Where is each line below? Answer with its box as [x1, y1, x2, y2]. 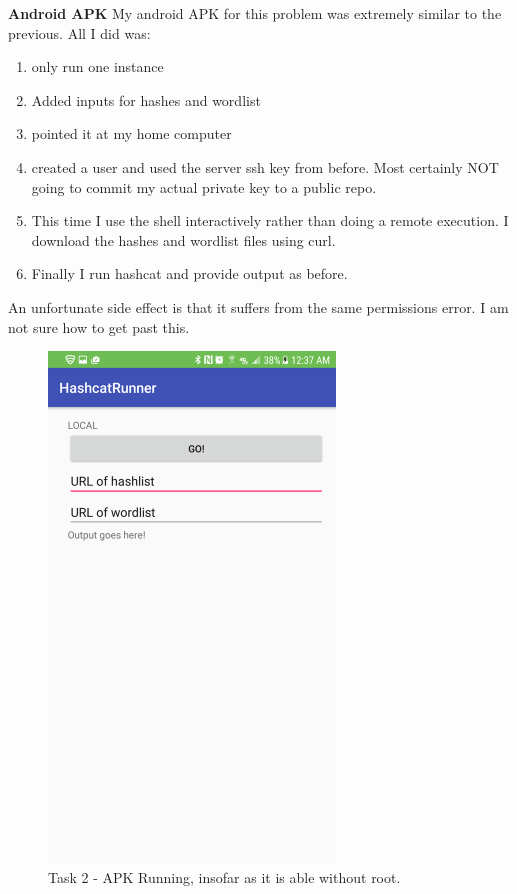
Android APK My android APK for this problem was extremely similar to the [8, 3, 502, 23]
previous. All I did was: [8, 22, 151, 43]
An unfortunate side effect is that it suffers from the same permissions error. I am [8, 296, 509, 317]
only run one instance [31, 56, 164, 77]
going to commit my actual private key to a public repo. [31, 176, 377, 197]
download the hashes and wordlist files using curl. [31, 229, 336, 250]
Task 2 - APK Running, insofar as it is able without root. [48, 866, 401, 887]
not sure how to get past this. [8, 316, 190, 337]
